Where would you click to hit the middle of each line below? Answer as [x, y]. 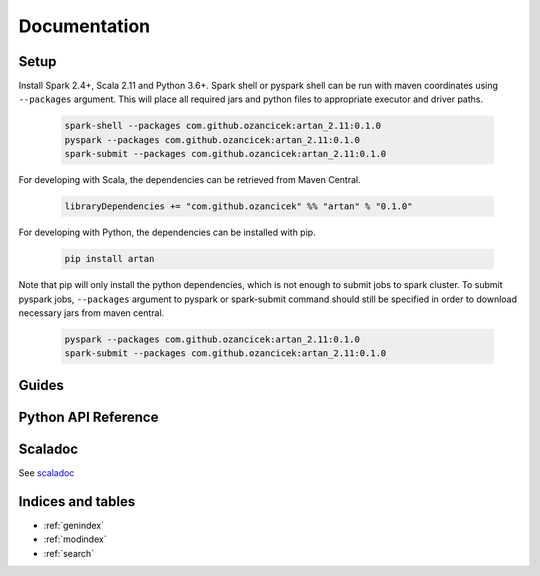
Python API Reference [88, 416]
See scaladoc [46, 472]
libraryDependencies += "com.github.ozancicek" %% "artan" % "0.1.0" [238, 206]
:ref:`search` [69, 553]
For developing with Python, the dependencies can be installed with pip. [167, 232]
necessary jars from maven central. [91, 312]
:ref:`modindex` [75, 539]
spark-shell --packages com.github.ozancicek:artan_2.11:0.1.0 [223, 126]
